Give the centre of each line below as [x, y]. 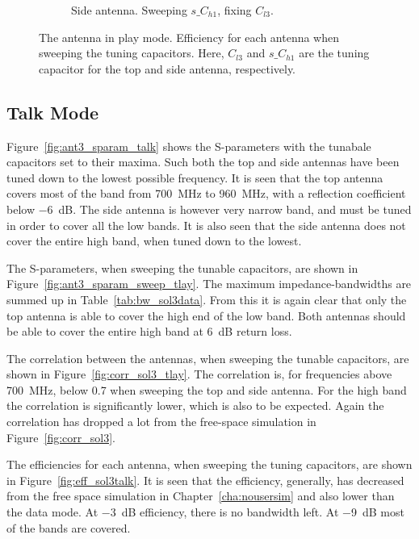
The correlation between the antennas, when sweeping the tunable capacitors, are [208, 358]
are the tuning [334, 53]
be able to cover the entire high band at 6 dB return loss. [149, 331]
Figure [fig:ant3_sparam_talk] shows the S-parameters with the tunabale [189, 146]
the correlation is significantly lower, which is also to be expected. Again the [195, 405]
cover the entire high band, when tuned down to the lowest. [154, 241]
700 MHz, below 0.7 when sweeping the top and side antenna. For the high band [207, 389]
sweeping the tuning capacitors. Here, [132, 53]
